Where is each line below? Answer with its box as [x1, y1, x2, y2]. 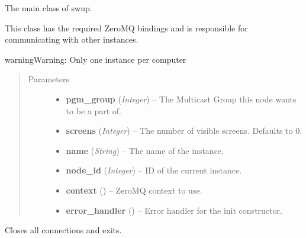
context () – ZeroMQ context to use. [66, 184, 202, 196]
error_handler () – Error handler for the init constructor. [66, 204, 282, 216]
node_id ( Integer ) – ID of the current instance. [66, 164, 242, 176]
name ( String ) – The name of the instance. [66, 144, 224, 156]
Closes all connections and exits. [5, 224, 122, 236]
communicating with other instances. [5, 33, 138, 46]
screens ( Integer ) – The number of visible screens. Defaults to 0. [66, 124, 302, 137]
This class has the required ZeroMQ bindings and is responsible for [5, 21, 248, 34]
